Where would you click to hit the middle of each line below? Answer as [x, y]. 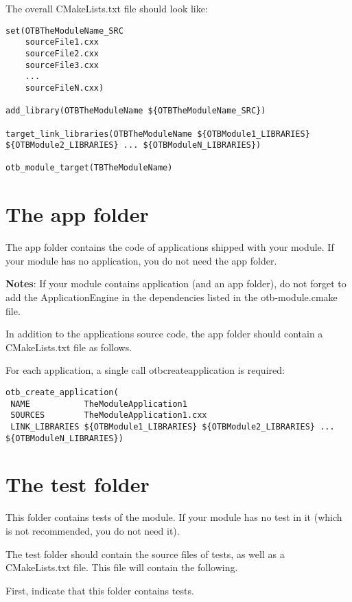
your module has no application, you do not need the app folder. [141, 260]
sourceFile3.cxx [62, 65]
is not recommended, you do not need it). [93, 531]
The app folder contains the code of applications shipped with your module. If [170, 247]
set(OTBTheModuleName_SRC [64, 31]
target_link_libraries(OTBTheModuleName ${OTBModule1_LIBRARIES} [158, 134]
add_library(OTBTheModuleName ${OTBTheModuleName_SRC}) [136, 111]
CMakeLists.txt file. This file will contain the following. [122, 567]
